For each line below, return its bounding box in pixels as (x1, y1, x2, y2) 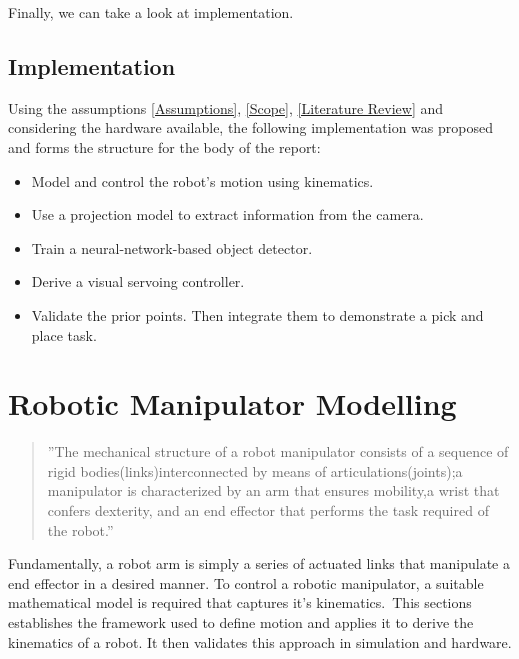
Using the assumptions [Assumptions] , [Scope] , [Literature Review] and (8, 97, 444, 118)
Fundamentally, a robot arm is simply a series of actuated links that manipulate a (8, 553, 510, 574)
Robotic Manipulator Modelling (8, 383, 457, 424)
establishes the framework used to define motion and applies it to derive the (8, 612, 474, 633)
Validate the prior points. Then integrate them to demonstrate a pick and (31, 304, 484, 325)
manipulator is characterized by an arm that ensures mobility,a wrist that (47, 480, 500, 501)
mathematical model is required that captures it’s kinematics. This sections (8, 592, 472, 613)
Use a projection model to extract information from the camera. (31, 204, 424, 225)
